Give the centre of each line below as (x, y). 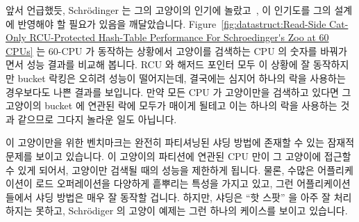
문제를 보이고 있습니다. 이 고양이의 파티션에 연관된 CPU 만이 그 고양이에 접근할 (178, 156)
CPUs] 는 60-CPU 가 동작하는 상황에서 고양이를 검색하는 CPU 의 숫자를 (161, 50)
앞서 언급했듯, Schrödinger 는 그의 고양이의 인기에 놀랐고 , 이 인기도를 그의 (168, 10)
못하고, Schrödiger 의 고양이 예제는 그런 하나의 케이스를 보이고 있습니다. (192, 211)
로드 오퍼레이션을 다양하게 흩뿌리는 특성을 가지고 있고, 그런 (165, 183)
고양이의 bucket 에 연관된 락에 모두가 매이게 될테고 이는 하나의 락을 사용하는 (172, 105)
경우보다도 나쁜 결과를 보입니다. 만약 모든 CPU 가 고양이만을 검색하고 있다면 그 (178, 92)
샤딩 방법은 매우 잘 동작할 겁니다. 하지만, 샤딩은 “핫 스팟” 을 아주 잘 (183, 197)
